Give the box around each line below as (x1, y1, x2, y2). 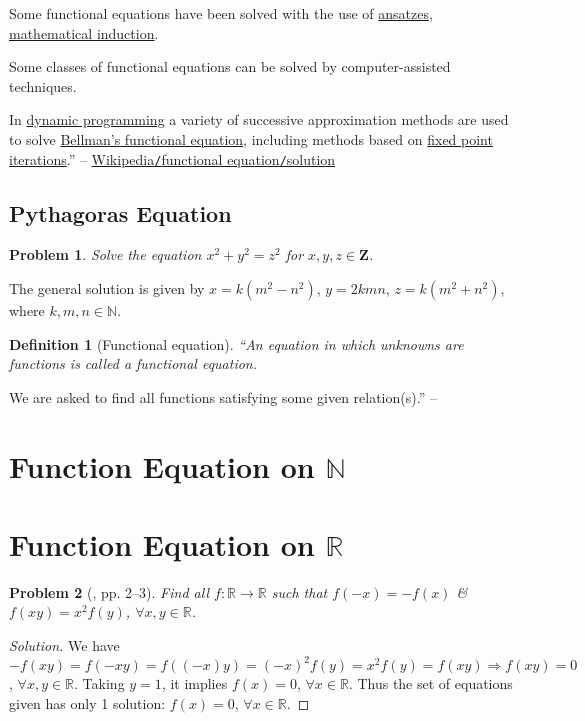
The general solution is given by (9, 278, 205, 299)
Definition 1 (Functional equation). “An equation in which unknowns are (9, 333, 464, 354)
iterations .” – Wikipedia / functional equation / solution (9, 148, 336, 169)
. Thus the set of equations (348, 673, 513, 694)
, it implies (161, 673, 228, 694)
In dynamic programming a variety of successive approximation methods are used (9, 109, 509, 130)
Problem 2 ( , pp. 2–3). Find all (9, 581, 209, 602)
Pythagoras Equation (9, 197, 232, 228)
